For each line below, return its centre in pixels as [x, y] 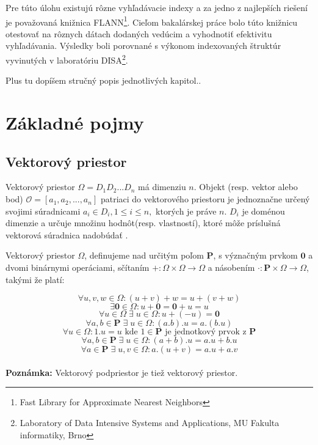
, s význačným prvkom [255, 255]
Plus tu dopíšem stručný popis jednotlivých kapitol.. [103, 80]
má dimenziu [162, 187]
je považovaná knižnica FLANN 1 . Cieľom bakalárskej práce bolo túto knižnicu [152, 21]
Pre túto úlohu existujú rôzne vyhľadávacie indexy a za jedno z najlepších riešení [157, 7]
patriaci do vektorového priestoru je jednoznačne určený [205, 199]
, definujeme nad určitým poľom [144, 255]
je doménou [263, 211]
